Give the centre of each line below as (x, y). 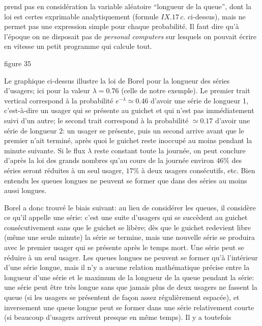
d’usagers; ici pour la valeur (47, 90)
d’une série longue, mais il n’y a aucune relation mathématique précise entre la (127, 267)
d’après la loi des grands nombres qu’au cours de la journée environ (109, 160)
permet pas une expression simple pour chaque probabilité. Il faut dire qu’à (122, 26)
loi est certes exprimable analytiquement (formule (81, 16)
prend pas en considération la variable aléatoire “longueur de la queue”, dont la (128, 6)
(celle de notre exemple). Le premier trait (186, 90)
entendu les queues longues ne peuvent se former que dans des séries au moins (126, 180)
